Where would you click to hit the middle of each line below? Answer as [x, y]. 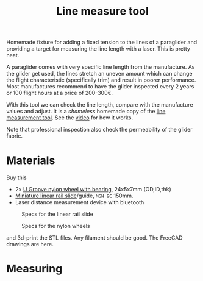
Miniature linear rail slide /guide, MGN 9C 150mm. [74, 196]
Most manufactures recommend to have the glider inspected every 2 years [100, 87]
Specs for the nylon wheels [56, 226]
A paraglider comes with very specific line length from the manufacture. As [101, 67]
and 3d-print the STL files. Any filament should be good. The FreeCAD [94, 238]
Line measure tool [102, 11]
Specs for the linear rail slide [57, 214]
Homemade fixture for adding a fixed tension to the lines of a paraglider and [102, 42]
